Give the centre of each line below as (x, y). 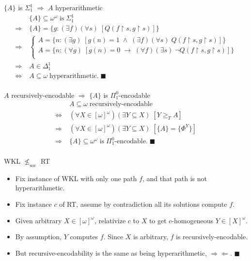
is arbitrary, (151, 237)
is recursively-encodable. (212, 237)
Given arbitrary (39, 220)
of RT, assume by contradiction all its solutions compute (143, 204)
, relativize (110, 220)
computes (84, 237)
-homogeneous (193, 220)
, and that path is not (174, 178)
